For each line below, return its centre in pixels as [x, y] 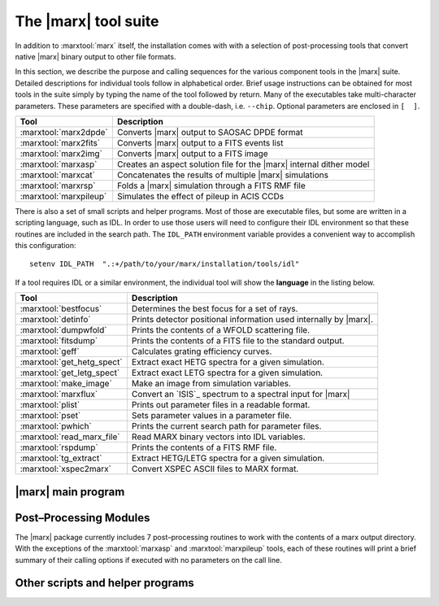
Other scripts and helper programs [104, 583]
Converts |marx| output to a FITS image [192, 153]
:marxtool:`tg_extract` [61, 458]
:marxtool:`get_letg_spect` [70, 373]
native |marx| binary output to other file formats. [96, 56]
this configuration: [46, 246]
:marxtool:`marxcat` [57, 175]
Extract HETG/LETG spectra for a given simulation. [228, 458]
